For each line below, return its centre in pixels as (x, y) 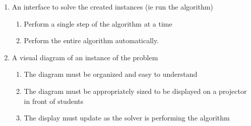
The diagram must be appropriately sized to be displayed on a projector (135, 91)
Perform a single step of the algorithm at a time (98, 23)
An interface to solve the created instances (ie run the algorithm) (112, 7)
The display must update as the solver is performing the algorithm (127, 118)
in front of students (54, 101)
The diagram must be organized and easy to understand (111, 74)
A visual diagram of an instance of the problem (85, 57)
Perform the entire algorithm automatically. (91, 40)
